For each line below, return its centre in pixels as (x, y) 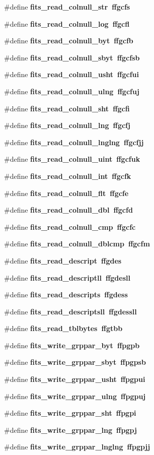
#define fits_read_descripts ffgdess (66, 295)
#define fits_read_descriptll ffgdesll (67, 277)
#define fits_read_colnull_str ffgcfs (67, 7)
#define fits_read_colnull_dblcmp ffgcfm (77, 244)
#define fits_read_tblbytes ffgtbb (63, 328)
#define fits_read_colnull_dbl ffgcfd (68, 210)
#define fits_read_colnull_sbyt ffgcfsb (72, 57)
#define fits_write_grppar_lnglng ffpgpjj (77, 447)
